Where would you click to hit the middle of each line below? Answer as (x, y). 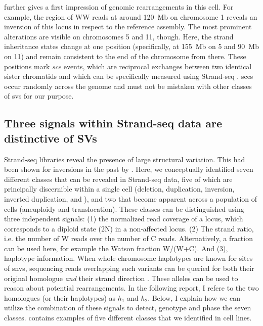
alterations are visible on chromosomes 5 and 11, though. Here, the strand (119, 36)
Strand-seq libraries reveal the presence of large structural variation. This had (125, 159)
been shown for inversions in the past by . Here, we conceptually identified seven (129, 169)
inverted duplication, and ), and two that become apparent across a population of (131, 198)
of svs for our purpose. (39, 96)
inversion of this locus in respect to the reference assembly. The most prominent (128, 27)
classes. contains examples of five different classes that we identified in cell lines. (128, 318)
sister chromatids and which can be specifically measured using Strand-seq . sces (129, 76)
